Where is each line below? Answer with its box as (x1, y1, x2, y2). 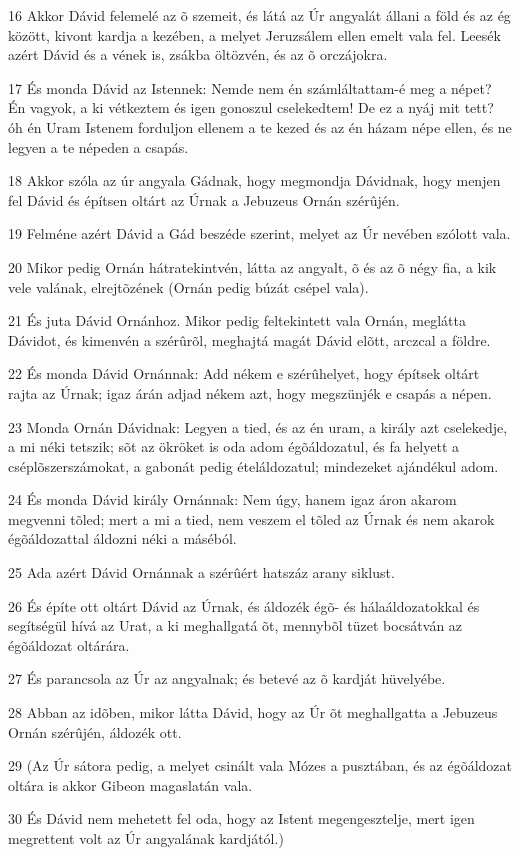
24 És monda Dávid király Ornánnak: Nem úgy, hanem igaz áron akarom (8, 489, 457, 510)
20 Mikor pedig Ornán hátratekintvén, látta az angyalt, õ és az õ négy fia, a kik (8, 256, 497, 277)
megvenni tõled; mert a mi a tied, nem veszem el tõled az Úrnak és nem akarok (8, 508, 495, 529)
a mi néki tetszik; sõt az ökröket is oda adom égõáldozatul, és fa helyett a (8, 436, 460, 457)
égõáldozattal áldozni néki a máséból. (8, 528, 237, 549)
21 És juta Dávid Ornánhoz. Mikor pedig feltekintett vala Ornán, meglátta (8, 310, 466, 331)
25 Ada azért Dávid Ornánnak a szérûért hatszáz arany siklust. (8, 562, 395, 583)
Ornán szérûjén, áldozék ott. (8, 721, 182, 742)
